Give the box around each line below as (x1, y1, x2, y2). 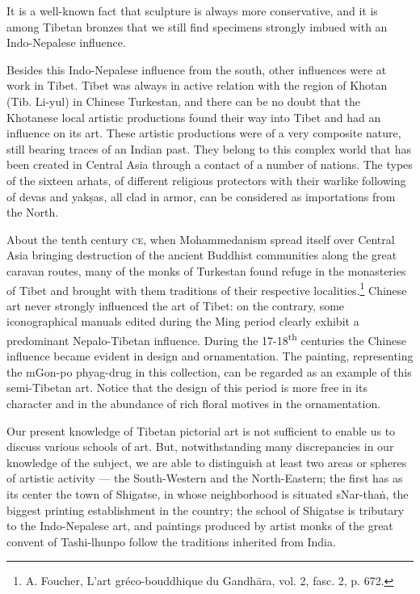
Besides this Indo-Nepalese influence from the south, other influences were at (6, 61, 387, 78)
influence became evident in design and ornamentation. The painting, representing (6, 348, 414, 364)
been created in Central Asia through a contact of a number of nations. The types (6, 156, 413, 173)
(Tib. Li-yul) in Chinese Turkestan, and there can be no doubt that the (6, 92, 360, 109)
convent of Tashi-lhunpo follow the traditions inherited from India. (6, 533, 336, 550)
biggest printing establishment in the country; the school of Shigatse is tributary (6, 501, 405, 518)
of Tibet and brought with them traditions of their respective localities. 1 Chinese (6, 279, 407, 298)
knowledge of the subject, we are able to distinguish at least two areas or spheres (6, 453, 407, 470)
